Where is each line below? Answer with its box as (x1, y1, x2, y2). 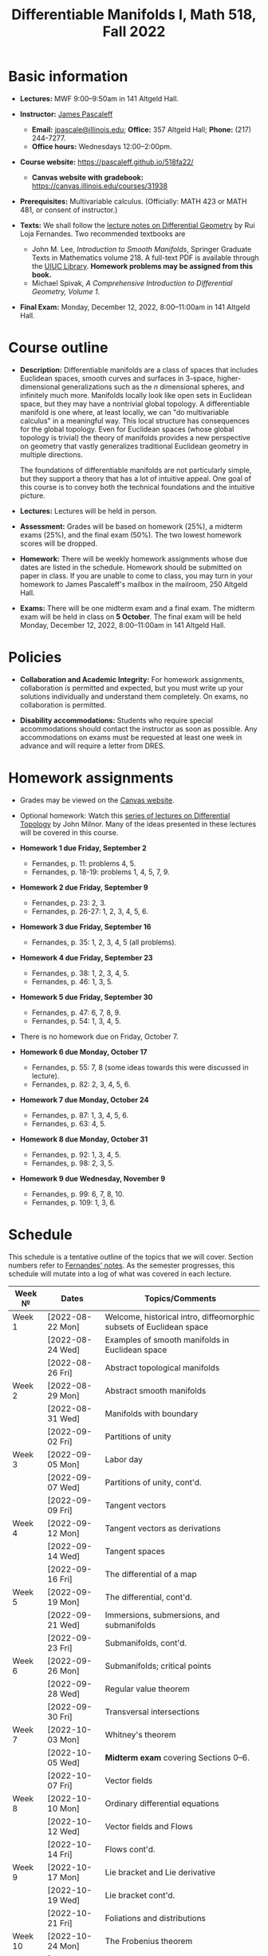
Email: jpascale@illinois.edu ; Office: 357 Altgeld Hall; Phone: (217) (31, 124, 252, 134)
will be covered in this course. (19, 827, 119, 837)
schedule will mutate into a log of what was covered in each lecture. (8, 1268, 232, 1278)
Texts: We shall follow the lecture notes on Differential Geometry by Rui (19, 220, 255, 230)
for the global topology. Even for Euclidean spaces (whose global (19, 424, 235, 434)
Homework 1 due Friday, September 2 (19, 843, 148, 853)
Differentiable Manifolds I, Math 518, (11, 6, 257, 24)
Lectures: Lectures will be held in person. (19, 506, 158, 515)
